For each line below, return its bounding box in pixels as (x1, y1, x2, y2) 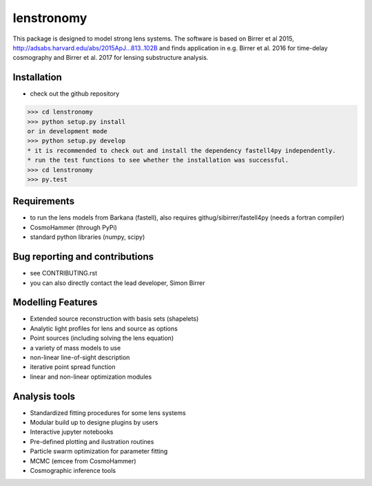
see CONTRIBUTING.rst (30, 269, 98, 277)
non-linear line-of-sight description (30, 353, 130, 361)
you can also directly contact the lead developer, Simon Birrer (30, 279, 205, 287)
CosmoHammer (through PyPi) (30, 223, 117, 231)
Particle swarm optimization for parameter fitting (30, 447, 168, 456)
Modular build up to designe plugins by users (30, 419, 158, 427)
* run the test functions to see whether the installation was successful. (27, 156, 289, 165)
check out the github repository (30, 89, 120, 98)
